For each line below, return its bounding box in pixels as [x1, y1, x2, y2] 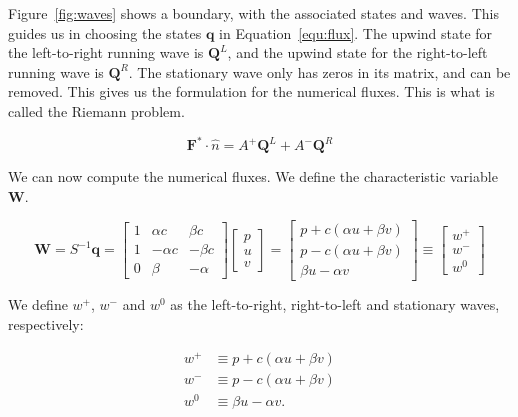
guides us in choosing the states [8, 22, 202, 43]
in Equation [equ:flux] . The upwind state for [219, 22, 493, 43]
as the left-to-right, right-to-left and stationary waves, [170, 294, 500, 315]
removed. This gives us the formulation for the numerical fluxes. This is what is [8, 81, 495, 102]
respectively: [8, 313, 84, 334]
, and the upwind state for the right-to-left [227, 42, 488, 63]
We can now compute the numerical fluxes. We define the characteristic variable [8, 166, 498, 187]
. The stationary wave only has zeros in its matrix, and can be [128, 61, 511, 82]
